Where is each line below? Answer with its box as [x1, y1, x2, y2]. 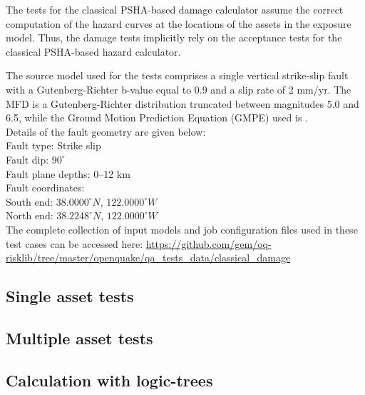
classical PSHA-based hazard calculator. [6, 44, 181, 59]
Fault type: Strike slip [6, 138, 101, 153]
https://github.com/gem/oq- [145, 236, 272, 251]
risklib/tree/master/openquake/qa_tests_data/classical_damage [6, 250, 291, 265]
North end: [6, 208, 53, 223]
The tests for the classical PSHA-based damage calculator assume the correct [6, 2, 344, 16]
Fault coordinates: [6, 180, 85, 195]
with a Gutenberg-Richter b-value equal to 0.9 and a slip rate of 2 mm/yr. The [6, 81, 351, 96]
